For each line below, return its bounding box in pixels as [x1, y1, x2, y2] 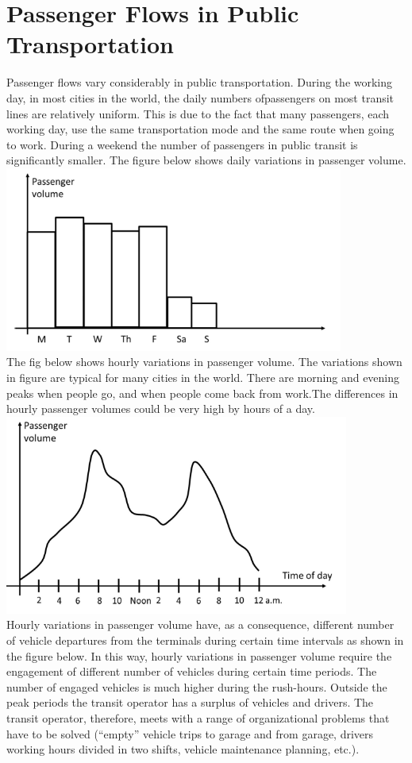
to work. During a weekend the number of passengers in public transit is [6, 136, 358, 152]
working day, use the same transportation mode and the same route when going [6, 121, 395, 137]
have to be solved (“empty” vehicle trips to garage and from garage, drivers [6, 725, 374, 742]
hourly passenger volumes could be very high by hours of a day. [6, 400, 315, 417]
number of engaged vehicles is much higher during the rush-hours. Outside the [6, 678, 387, 695]
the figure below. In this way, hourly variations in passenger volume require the [6, 647, 392, 664]
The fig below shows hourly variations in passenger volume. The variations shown [6, 353, 402, 370]
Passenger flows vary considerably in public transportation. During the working [6, 74, 393, 91]
